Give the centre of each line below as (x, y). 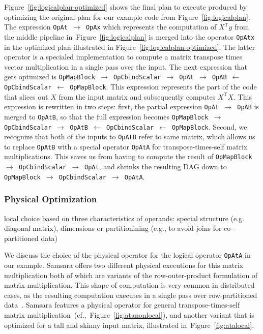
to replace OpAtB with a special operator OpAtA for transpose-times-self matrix (126, 146)
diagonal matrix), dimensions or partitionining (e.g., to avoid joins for (113, 228)
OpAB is (248, 107)
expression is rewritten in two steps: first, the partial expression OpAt (112, 107)
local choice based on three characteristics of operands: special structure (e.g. (124, 218)
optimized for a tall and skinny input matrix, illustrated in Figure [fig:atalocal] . (129, 325)
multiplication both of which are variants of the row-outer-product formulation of (131, 275)
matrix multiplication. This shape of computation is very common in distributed (129, 285)
